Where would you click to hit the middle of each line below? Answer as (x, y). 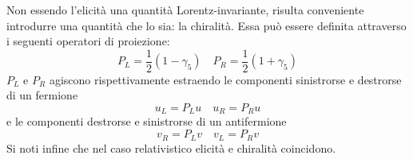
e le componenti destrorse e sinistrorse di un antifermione (147, 121)
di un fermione (42, 95)
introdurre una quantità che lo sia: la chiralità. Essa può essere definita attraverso (206, 25)
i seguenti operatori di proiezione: (88, 41)
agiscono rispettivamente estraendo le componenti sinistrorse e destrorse (225, 79)
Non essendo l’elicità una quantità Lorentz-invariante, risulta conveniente (185, 10)
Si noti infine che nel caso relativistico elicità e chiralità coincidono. (171, 147)
